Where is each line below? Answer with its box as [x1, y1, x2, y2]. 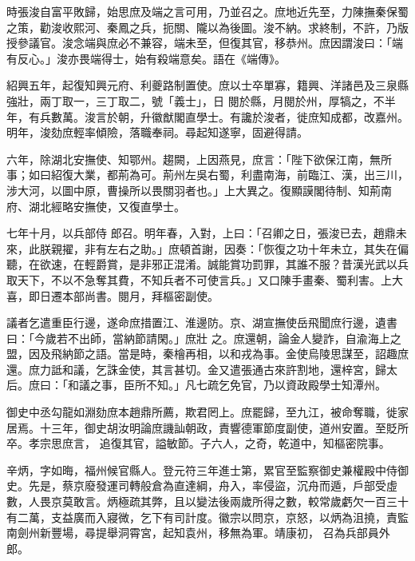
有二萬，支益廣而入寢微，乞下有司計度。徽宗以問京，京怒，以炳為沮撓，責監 [6, 508, 409, 525]
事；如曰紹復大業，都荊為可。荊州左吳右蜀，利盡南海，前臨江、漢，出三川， [6, 166, 409, 183]
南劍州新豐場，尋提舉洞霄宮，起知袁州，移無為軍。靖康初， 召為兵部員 [6, 524, 379, 541]
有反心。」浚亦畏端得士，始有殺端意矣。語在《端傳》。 [6, 50, 286, 66]
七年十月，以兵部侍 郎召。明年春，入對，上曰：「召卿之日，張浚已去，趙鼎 [6, 225, 396, 241]
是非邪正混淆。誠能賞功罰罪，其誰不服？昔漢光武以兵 [128, 256, 409, 273]
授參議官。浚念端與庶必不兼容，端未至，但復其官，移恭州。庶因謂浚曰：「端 [6, 34, 403, 51]
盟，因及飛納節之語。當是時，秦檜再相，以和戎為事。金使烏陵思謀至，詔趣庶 [6, 345, 409, 362]
